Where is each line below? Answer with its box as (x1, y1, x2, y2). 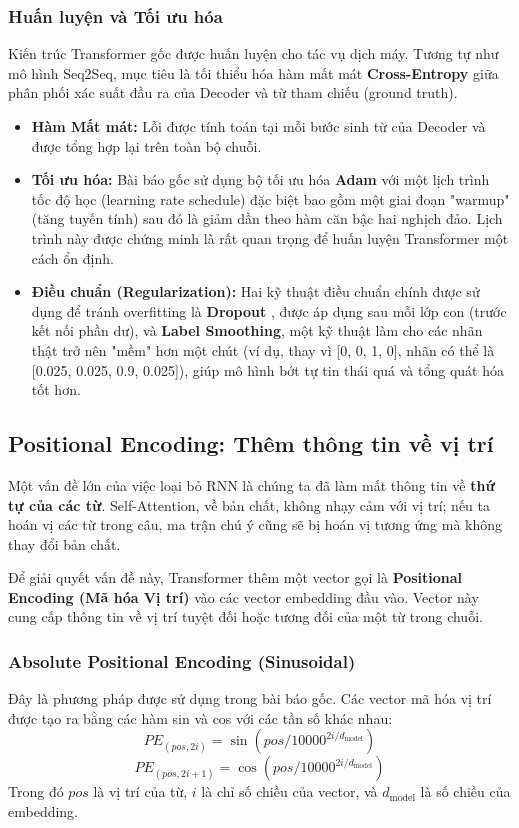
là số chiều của (420, 781, 511, 802)
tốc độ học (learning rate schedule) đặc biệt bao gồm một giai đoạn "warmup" (31, 188, 510, 209)
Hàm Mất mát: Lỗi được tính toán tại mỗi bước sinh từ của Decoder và (31, 116, 486, 136)
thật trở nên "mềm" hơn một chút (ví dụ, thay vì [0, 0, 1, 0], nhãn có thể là (31, 339, 495, 360)
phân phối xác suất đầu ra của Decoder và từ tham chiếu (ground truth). (8, 82, 458, 103)
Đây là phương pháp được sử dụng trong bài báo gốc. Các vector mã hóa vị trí (8, 688, 492, 709)
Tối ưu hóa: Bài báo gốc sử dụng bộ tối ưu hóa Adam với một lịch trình (31, 169, 490, 190)
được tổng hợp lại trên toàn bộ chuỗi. (31, 135, 262, 156)
